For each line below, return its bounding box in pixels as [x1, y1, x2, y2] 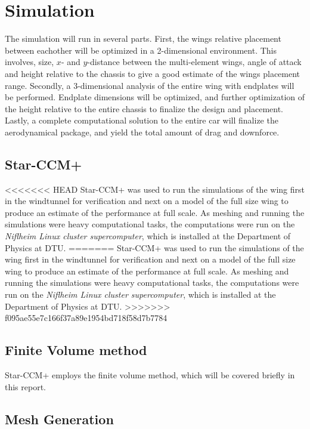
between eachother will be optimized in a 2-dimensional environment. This [5, 44, 277, 56]
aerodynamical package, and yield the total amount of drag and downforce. [5, 125, 280, 138]
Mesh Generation [5, 409, 114, 428]
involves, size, [5, 55, 54, 68]
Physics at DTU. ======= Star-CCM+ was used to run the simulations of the [5, 241, 304, 254]
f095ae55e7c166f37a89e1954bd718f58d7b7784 [5, 311, 168, 324]
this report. [5, 380, 46, 393]
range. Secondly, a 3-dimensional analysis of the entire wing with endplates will [5, 79, 294, 91]
